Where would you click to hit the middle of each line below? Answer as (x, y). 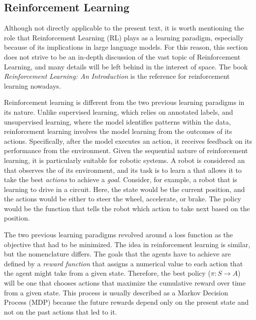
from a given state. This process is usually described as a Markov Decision (116, 292)
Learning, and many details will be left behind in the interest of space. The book (126, 66)
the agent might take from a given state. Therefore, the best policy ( (107, 273)
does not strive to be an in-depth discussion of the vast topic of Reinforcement (122, 56)
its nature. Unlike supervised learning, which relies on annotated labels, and (119, 112)
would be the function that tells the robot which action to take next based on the (127, 208)
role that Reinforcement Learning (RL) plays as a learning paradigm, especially (124, 37)
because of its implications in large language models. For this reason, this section (126, 47)
